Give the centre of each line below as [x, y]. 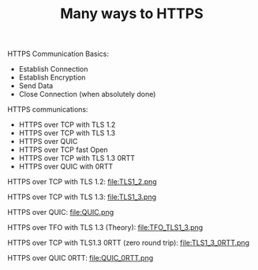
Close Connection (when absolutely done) [87, 94]
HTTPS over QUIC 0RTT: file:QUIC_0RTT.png [80, 258]
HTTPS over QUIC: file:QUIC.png [61, 213]
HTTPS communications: [48, 109]
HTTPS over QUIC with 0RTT [66, 167]
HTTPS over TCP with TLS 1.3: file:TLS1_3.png [82, 197]
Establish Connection [53, 69]
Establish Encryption [52, 78]
